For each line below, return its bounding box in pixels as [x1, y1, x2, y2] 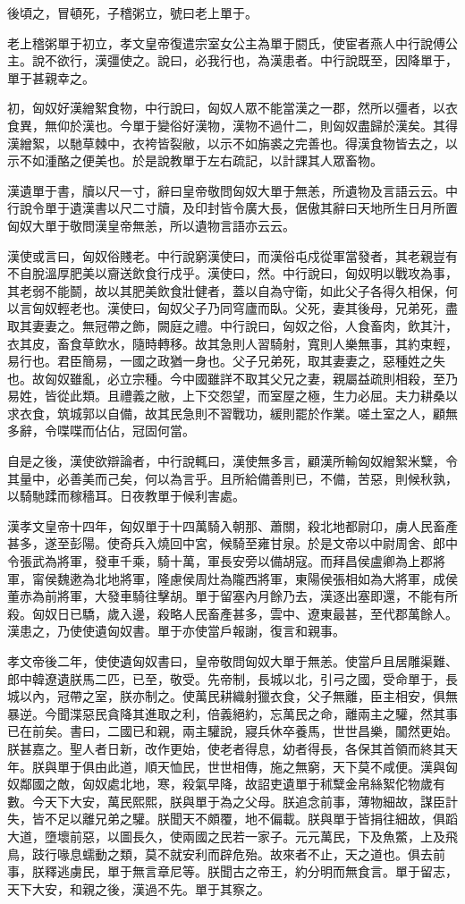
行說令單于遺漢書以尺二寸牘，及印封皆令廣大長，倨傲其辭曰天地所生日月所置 [7, 199, 458, 217]
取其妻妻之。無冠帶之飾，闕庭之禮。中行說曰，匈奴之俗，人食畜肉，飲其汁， [7, 316, 458, 334]
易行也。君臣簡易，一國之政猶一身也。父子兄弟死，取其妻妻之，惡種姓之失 [7, 351, 445, 370]
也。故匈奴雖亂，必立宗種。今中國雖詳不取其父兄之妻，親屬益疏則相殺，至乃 [7, 368, 458, 387]
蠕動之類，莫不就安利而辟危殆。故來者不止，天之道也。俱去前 [81, 844, 445, 863]
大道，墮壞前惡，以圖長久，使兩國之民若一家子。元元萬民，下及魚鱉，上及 [7, 826, 445, 845]
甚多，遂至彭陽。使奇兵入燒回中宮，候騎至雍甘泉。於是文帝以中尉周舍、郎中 [7, 534, 458, 553]
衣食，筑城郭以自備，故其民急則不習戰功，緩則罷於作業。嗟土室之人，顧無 [19, 403, 458, 422]
